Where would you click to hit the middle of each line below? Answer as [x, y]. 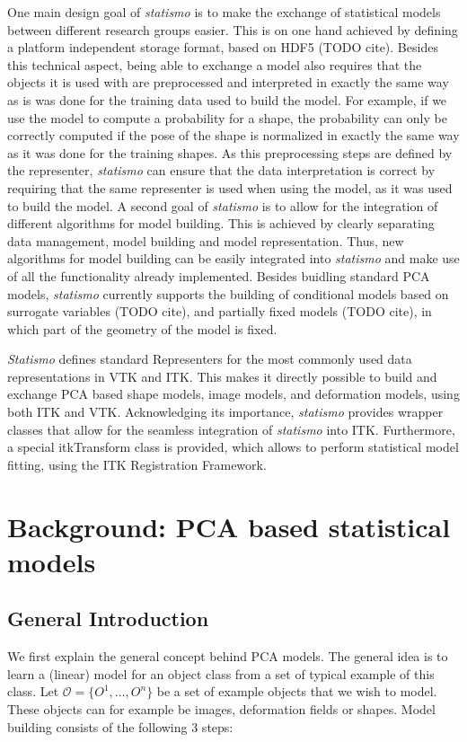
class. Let [33, 691]
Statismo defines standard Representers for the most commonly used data [210, 359]
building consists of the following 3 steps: [120, 726]
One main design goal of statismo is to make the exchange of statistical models [224, 12]
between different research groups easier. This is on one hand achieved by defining [233, 29]
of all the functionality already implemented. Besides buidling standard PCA [219, 275]
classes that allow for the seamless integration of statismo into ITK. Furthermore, [231, 429]
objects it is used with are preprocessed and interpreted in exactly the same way [228, 82]
